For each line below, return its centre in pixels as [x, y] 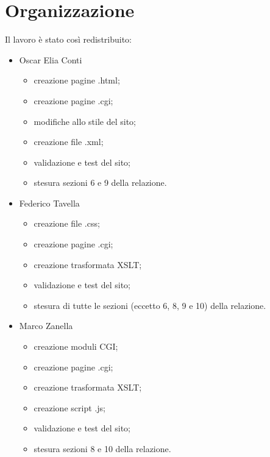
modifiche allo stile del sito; [85, 121]
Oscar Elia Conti [51, 59]
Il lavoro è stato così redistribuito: [69, 39]
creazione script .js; [69, 407]
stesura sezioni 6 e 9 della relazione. [100, 182]
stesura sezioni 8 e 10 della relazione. [102, 448]
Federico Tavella [49, 203]
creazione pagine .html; [77, 80]
